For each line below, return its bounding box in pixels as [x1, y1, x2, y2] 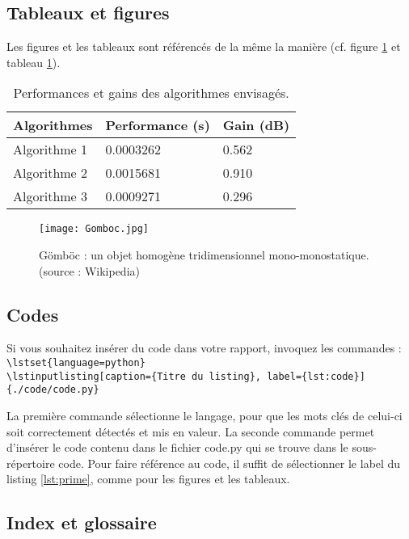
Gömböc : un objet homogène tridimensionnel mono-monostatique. [39, 246, 369, 263]
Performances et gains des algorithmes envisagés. [13, 83, 289, 103]
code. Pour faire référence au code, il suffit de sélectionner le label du [58, 454, 401, 471]
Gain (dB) [222, 116, 290, 135]
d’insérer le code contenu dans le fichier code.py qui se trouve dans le [6, 439, 348, 456]
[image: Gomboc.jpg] [39, 223, 150, 235]
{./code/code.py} [6, 384, 99, 396]
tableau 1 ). [6, 53, 61, 70]
